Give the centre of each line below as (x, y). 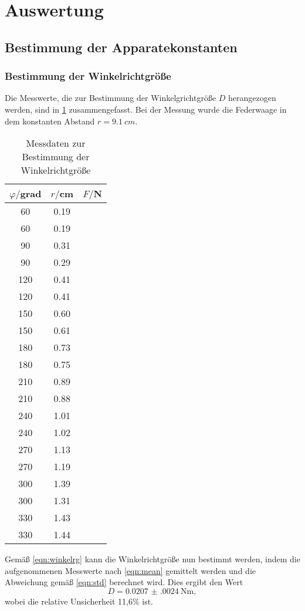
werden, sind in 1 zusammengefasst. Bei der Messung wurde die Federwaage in (146, 109)
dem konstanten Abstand (50, 121)
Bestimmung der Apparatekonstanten (121, 47)
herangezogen (252, 98)
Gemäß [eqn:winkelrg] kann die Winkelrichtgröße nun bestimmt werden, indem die (152, 559)
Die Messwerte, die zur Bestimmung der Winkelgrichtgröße (111, 98)
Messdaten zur (56, 143)
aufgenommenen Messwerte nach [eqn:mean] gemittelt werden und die (130, 570)
